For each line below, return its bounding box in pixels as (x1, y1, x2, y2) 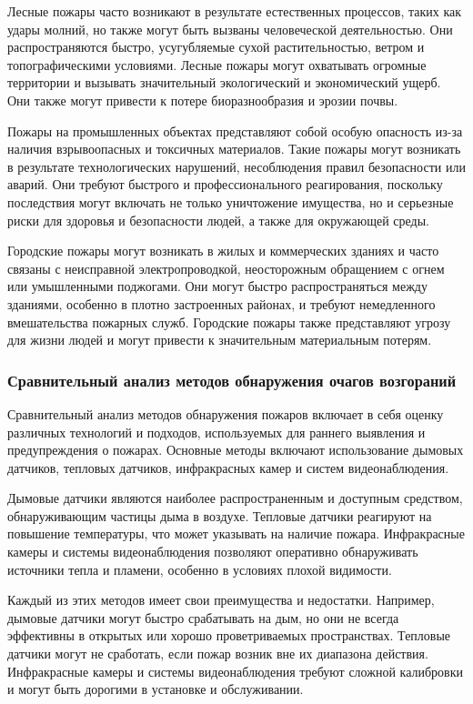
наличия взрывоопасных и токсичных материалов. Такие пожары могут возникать (7, 139, 461, 158)
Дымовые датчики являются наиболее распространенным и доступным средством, (7, 488, 463, 508)
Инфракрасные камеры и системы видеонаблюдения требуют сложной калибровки (7, 661, 463, 680)
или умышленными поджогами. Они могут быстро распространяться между (7, 277, 428, 296)
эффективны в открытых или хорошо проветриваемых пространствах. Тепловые (7, 626, 451, 645)
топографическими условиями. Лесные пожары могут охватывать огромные (7, 55, 427, 74)
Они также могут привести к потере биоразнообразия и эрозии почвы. (7, 90, 398, 109)
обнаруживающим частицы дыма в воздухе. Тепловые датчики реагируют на (7, 506, 432, 525)
